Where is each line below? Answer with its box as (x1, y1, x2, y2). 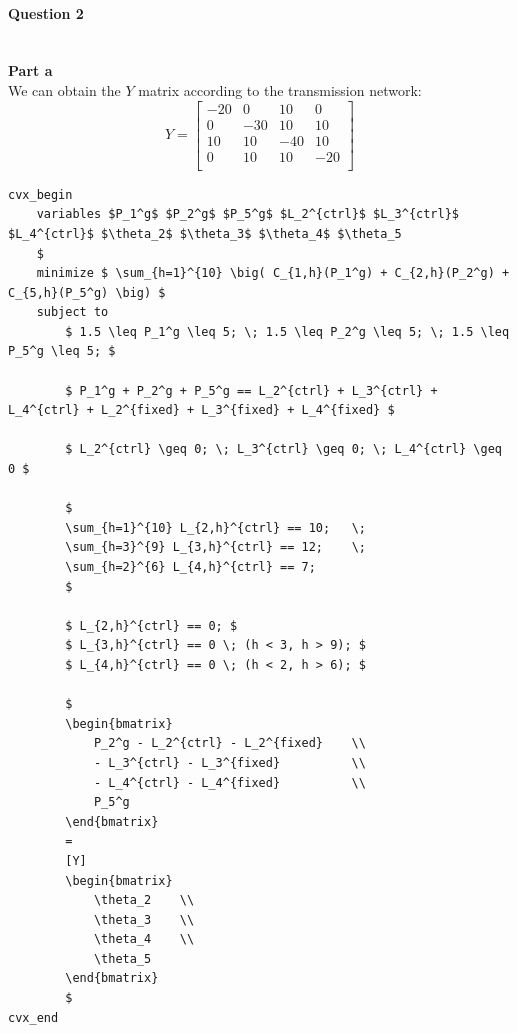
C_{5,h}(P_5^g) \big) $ (8, 285, 166, 300)
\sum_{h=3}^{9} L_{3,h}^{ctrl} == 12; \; (65, 540, 366, 555)
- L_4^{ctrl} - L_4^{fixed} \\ (93, 775, 366, 790)
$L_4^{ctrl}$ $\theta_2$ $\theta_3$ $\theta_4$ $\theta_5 (8, 226, 402, 241)
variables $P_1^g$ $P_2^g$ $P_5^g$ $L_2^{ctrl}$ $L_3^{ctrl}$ (36, 207, 460, 222)
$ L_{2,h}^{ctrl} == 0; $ (65, 618, 238, 633)
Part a (8, 60, 53, 81)
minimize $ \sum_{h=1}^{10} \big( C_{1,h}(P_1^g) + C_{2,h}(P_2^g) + (36, 266, 510, 281)
